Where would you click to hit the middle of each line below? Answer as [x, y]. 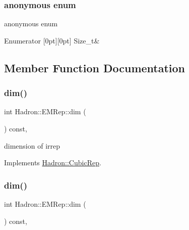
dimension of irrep [32, 145]
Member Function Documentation [95, 67]
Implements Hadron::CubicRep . [53, 163]
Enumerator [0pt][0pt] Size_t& [52, 40]
